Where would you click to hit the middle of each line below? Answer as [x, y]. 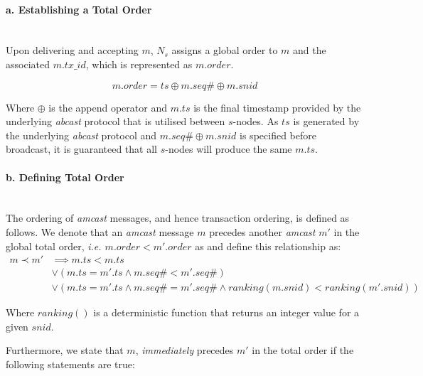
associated [28, 64]
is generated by [326, 121]
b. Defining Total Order [65, 177]
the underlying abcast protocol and [81, 135]
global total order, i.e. [54, 246]
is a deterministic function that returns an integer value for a [226, 312]
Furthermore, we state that [65, 350]
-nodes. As [256, 121]
